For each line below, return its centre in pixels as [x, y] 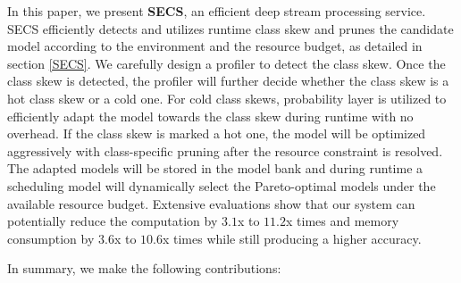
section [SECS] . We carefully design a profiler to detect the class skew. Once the [226, 63]
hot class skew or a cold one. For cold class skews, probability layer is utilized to [227, 98]
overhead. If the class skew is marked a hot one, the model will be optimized [217, 133]
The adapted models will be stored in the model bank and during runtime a [215, 168]
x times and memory [343, 221]
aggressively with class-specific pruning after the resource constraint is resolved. [225, 150]
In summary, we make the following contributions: [144, 268]
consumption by [51, 238]
